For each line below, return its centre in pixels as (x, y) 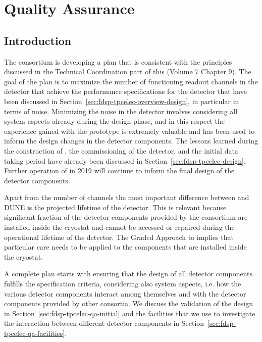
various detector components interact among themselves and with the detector (125, 293)
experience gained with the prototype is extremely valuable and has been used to (129, 131)
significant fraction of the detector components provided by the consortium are (126, 217)
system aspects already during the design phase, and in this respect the (115, 121)
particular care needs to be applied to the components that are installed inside (125, 247)
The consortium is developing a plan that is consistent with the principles (118, 61)
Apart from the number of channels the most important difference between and (127, 197)
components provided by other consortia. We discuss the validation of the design (128, 303)
